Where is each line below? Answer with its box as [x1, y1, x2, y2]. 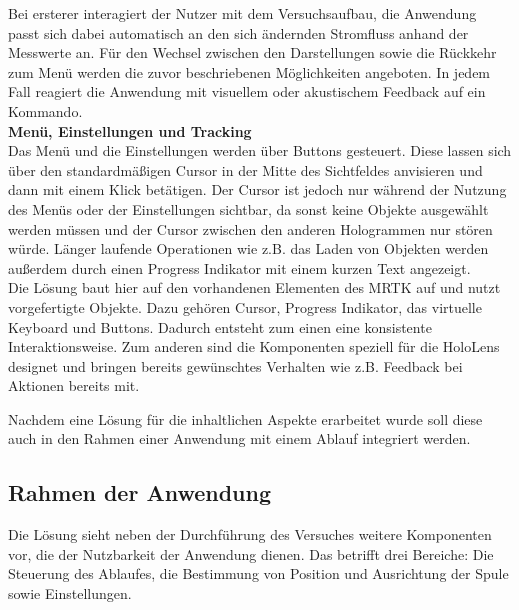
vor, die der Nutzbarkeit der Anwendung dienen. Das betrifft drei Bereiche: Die [8, 543, 494, 564]
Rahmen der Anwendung [8, 477, 272, 508]
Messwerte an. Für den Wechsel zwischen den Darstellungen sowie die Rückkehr [8, 42, 497, 63]
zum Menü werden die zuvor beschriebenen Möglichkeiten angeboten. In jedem [8, 61, 491, 82]
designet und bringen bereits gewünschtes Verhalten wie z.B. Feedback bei [8, 355, 463, 376]
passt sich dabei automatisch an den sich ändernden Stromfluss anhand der [8, 22, 469, 43]
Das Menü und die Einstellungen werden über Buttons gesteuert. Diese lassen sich [8, 140, 512, 161]
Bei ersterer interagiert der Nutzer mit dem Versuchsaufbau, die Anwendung [8, 3, 477, 23]
